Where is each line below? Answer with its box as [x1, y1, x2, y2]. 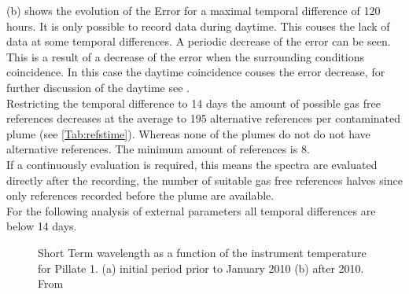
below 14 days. [6, 218, 77, 234]
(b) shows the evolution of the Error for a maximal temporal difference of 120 [6, 2, 381, 18]
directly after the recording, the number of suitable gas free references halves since [6, 171, 403, 188]
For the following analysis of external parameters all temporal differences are [6, 202, 376, 219]
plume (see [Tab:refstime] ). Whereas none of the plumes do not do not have [6, 125, 370, 141]
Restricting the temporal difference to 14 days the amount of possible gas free [6, 94, 381, 111]
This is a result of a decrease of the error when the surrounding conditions [6, 48, 364, 64]
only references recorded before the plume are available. [6, 187, 275, 204]
